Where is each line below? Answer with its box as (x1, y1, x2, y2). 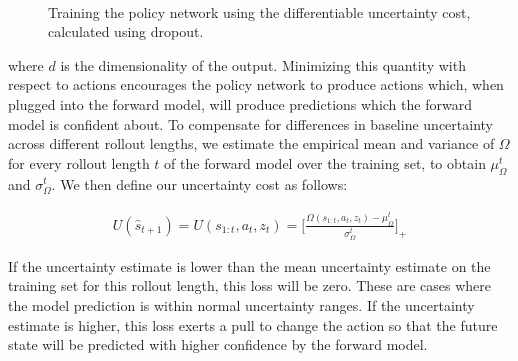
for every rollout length (8, 152, 150, 173)
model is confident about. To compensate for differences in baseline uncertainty (8, 113, 493, 134)
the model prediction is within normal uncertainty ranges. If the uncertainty (8, 295, 475, 316)
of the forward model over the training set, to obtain (164, 152, 486, 173)
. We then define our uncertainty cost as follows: (51, 173, 348, 194)
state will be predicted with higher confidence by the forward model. (8, 334, 428, 355)
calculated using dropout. (48, 21, 204, 42)
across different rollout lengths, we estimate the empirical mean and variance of (8, 133, 495, 154)
